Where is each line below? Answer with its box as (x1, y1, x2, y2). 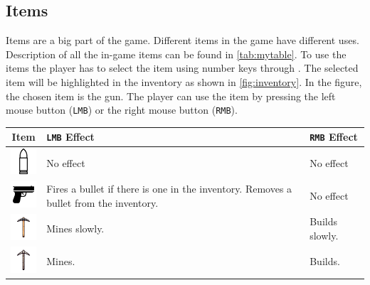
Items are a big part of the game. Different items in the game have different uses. (6, 33, 359, 48)
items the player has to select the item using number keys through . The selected (6, 60, 359, 75)
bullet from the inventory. (46, 195, 159, 210)
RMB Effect (310, 129, 358, 144)
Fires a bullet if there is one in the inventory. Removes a (46, 181, 292, 196)
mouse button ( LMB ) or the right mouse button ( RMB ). (6, 102, 238, 117)
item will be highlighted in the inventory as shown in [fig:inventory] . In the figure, (6, 74, 362, 89)
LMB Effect (46, 129, 95, 144)
